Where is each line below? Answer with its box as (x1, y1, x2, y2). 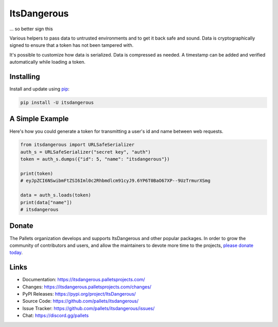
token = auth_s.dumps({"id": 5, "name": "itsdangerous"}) (20, 156, 170, 162)
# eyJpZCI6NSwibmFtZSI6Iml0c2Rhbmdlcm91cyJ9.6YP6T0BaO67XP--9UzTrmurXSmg (20, 178, 211, 184)
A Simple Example (9, 115, 69, 123)
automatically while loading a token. (9, 59, 86, 65)
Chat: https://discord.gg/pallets (22, 313, 89, 319)
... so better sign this (9, 26, 54, 32)
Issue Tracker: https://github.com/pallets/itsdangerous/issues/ (22, 305, 155, 311)
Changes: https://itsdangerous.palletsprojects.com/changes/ (22, 283, 152, 290)
